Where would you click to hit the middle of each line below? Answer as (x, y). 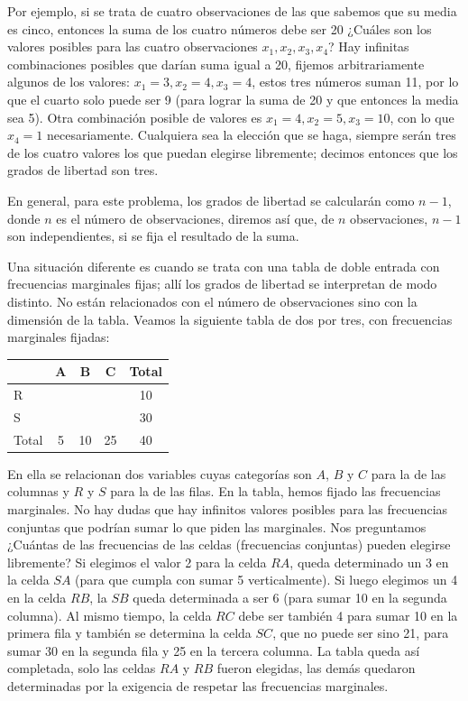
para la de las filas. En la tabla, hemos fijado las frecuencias (275, 491)
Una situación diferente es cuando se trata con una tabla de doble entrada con (224, 266)
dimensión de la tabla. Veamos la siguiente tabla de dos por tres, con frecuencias (230, 319)
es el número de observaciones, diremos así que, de (195, 218)
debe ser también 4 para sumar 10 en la (348, 615)
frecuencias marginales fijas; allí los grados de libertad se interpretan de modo (222, 284)
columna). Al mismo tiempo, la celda (110, 615)
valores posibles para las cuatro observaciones (133, 46)
